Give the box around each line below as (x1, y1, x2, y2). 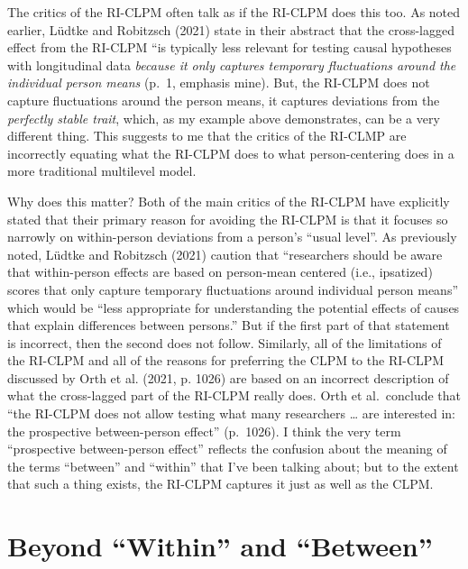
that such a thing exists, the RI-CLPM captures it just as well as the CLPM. (7, 474, 434, 493)
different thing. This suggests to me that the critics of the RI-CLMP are (7, 126, 407, 145)
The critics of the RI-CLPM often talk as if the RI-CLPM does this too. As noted (7, 3, 461, 21)
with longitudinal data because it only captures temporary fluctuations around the (7, 55, 456, 74)
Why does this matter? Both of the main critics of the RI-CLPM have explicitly (7, 191, 450, 210)
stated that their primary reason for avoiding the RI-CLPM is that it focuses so (7, 209, 448, 228)
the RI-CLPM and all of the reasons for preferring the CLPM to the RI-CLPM (7, 351, 445, 370)
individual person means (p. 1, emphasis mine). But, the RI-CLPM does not (7, 73, 430, 92)
